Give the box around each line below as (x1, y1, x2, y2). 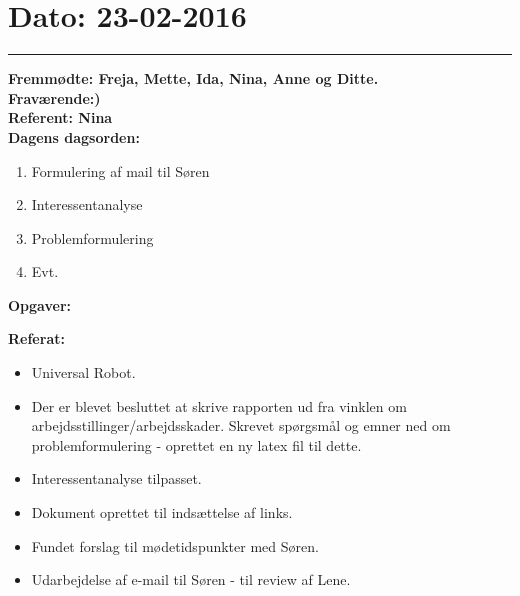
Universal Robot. (31, 362, 136, 383)
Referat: (8, 328, 65, 349)
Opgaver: (8, 294, 71, 315)
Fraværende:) (8, 87, 101, 108)
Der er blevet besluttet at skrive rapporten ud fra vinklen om (31, 395, 407, 416)
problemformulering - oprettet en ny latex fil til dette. (31, 434, 362, 455)
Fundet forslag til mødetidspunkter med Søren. (31, 535, 319, 556)
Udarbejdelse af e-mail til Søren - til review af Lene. (31, 569, 351, 590)
